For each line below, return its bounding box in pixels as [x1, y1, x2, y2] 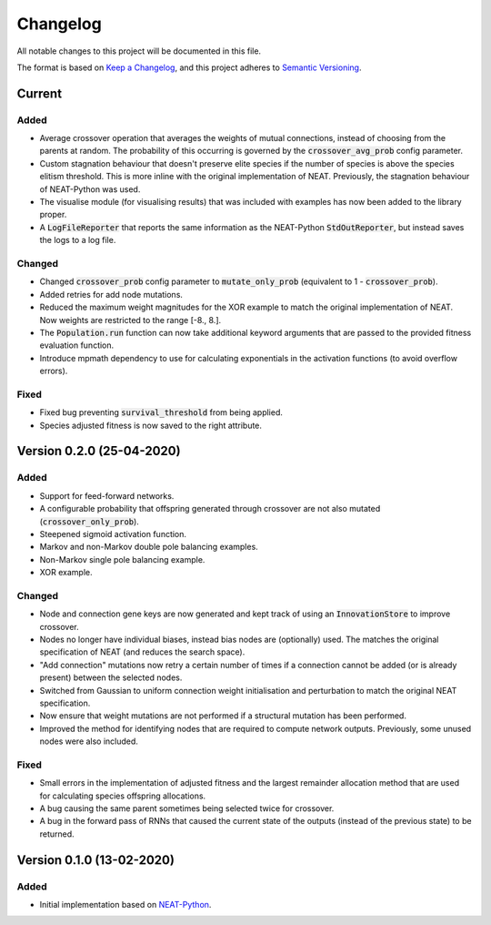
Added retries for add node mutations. [39, 289, 184, 300]
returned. [39, 828, 75, 839]
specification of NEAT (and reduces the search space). [39, 646, 245, 657]
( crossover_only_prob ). [39, 515, 140, 527]
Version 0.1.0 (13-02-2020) [16, 852, 175, 868]
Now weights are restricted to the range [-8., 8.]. [39, 314, 222, 325]
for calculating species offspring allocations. [39, 790, 206, 801]
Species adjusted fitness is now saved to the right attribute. [39, 420, 263, 431]
